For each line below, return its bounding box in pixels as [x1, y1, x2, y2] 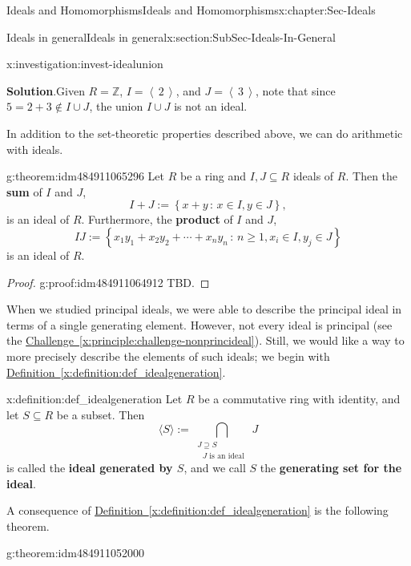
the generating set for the [260, 459, 402, 476]
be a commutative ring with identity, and [198, 390, 401, 407]
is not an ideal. [174, 98, 248, 115]
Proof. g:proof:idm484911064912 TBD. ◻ [6, 273, 210, 290]
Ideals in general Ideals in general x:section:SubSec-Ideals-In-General [6, 28, 336, 45]
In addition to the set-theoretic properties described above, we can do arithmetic [6, 124, 403, 141]
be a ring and [179, 168, 247, 184]
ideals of [292, 168, 334, 184]
